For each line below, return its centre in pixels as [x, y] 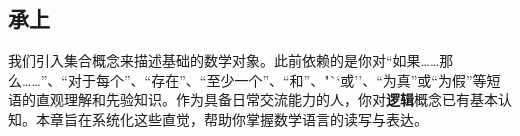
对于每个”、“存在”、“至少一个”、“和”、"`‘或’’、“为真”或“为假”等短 [284, 79]
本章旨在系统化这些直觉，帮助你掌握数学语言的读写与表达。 [231, 118]
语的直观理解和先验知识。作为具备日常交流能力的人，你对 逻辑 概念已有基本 [253, 99]
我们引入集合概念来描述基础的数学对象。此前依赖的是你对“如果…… [224, 60]
